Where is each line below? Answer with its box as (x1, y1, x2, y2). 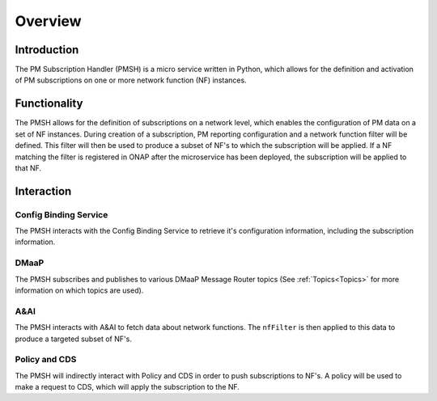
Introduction (15, 43, 79, 57)
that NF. (15, 163, 42, 173)
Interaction (15, 184, 72, 198)
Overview (15, 12, 82, 30)
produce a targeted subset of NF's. (15, 334, 133, 344)
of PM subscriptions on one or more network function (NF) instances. (15, 75, 247, 85)
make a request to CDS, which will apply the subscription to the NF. (15, 382, 240, 392)
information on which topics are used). (15, 285, 144, 295)
